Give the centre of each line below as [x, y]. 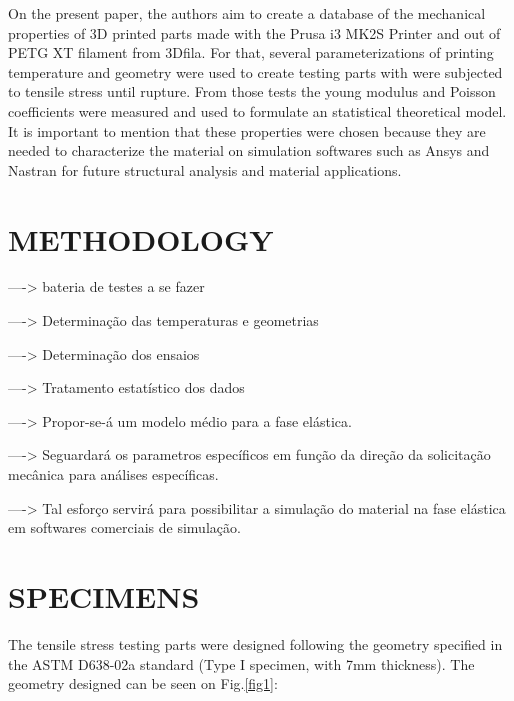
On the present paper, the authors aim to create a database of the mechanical [247, 13]
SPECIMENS [104, 596]
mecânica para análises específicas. [113, 474]
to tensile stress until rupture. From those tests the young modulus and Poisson [252, 91]
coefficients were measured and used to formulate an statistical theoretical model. [257, 110]
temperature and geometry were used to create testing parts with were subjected [255, 71]
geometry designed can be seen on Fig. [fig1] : [143, 683]
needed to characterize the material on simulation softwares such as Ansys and [249, 150]
